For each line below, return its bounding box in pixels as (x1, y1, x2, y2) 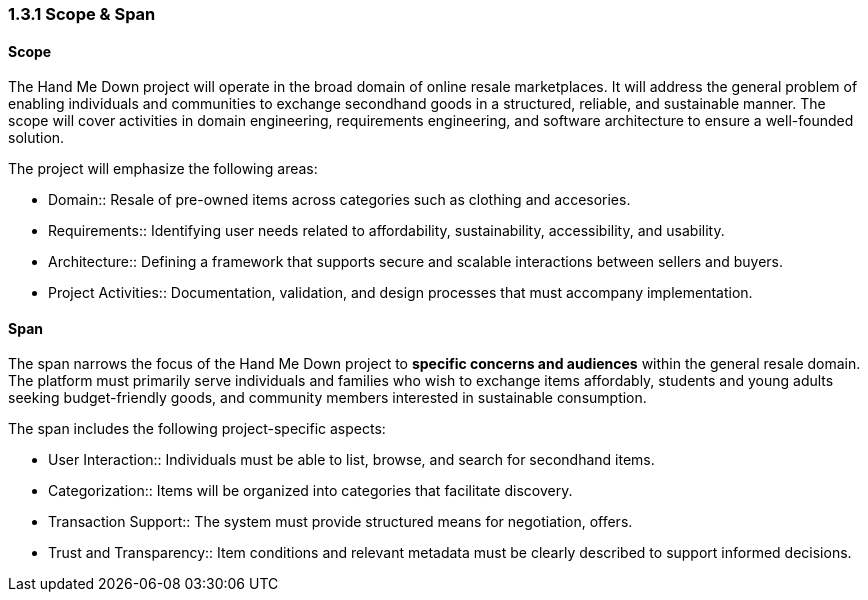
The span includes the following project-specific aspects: (8, 420, 386, 438)
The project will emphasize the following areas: (8, 160, 318, 178)
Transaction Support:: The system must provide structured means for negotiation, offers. (48, 513, 633, 531)
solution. (8, 129, 65, 147)
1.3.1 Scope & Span (8, 4, 156, 24)
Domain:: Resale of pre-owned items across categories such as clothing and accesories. (48, 191, 631, 209)
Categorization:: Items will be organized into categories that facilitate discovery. (48, 482, 573, 500)
